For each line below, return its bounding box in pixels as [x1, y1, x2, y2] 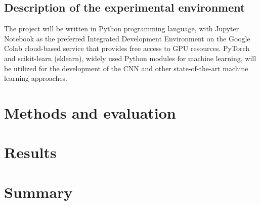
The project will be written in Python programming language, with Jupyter [4, 23, 239, 34]
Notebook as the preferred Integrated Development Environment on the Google [4, 33, 250, 43]
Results [4, 142, 57, 163]
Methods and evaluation [4, 102, 176, 123]
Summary [4, 181, 73, 202]
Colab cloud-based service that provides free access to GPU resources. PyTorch [4, 43, 249, 54]
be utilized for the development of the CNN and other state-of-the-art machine [4, 63, 248, 73]
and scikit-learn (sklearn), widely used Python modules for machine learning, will [4, 53, 256, 63]
